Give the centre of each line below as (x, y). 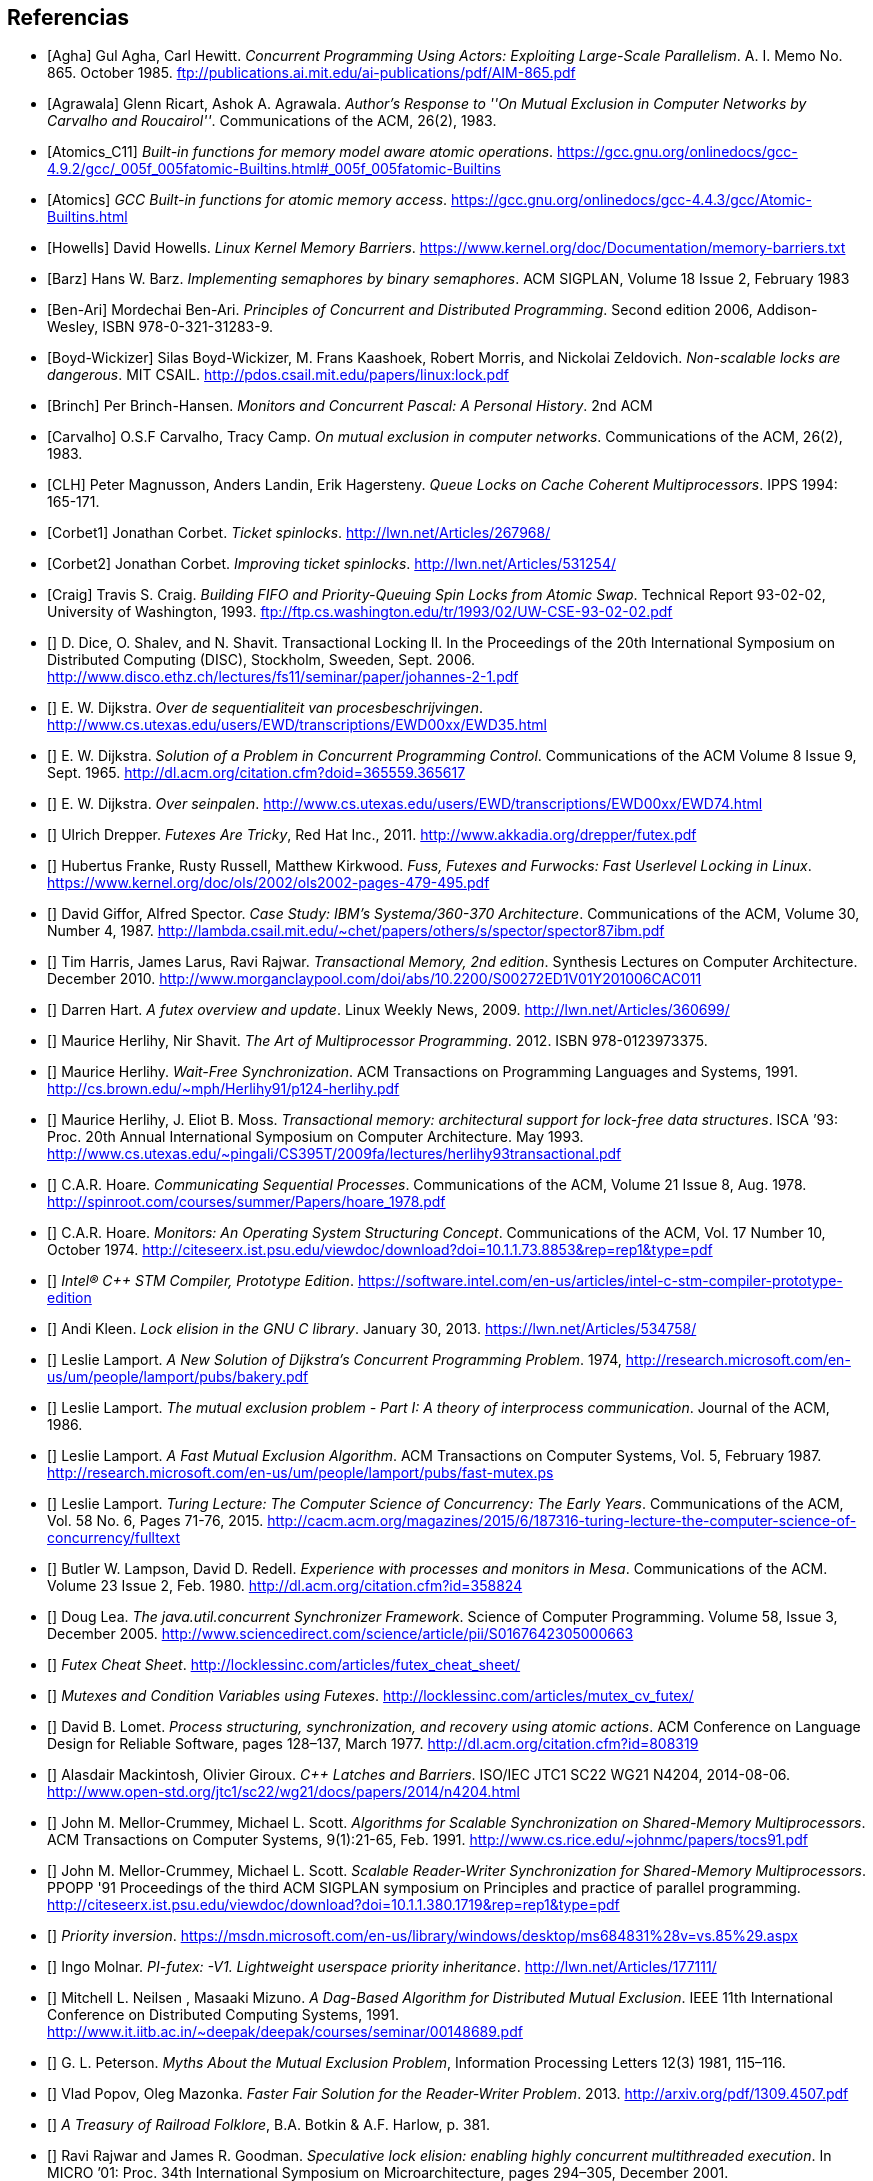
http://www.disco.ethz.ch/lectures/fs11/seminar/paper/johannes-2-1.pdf (283, 677)
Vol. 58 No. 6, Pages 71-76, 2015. (155, 1521)
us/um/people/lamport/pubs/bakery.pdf (178, 1377)
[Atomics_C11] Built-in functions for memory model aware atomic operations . (300, 152)
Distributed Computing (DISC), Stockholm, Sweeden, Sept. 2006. (261, 660)
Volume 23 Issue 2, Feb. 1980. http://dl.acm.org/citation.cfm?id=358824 (285, 1586)
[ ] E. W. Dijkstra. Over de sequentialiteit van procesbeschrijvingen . (265, 708)
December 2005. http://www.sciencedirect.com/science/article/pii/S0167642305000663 (340, 1634)
